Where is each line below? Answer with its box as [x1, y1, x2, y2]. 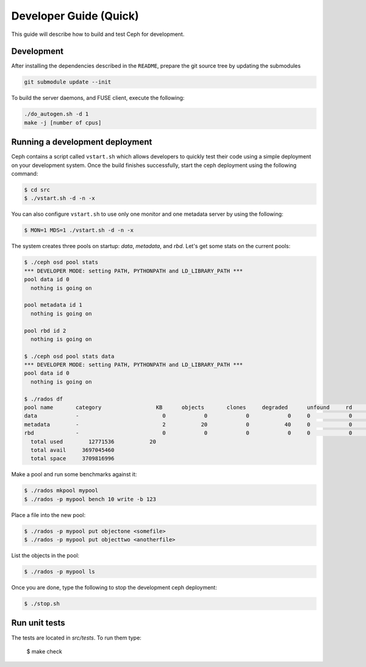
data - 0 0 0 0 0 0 [24, 412, 353, 419]
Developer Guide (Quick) [11, 9, 140, 23]
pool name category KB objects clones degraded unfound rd [24, 404, 353, 411]
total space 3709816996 [30, 455, 115, 462]
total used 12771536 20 [30, 438, 157, 445]
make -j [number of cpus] [24, 119, 102, 126]
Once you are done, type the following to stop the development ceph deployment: [11, 584, 217, 591]
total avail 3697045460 [30, 446, 115, 454]
